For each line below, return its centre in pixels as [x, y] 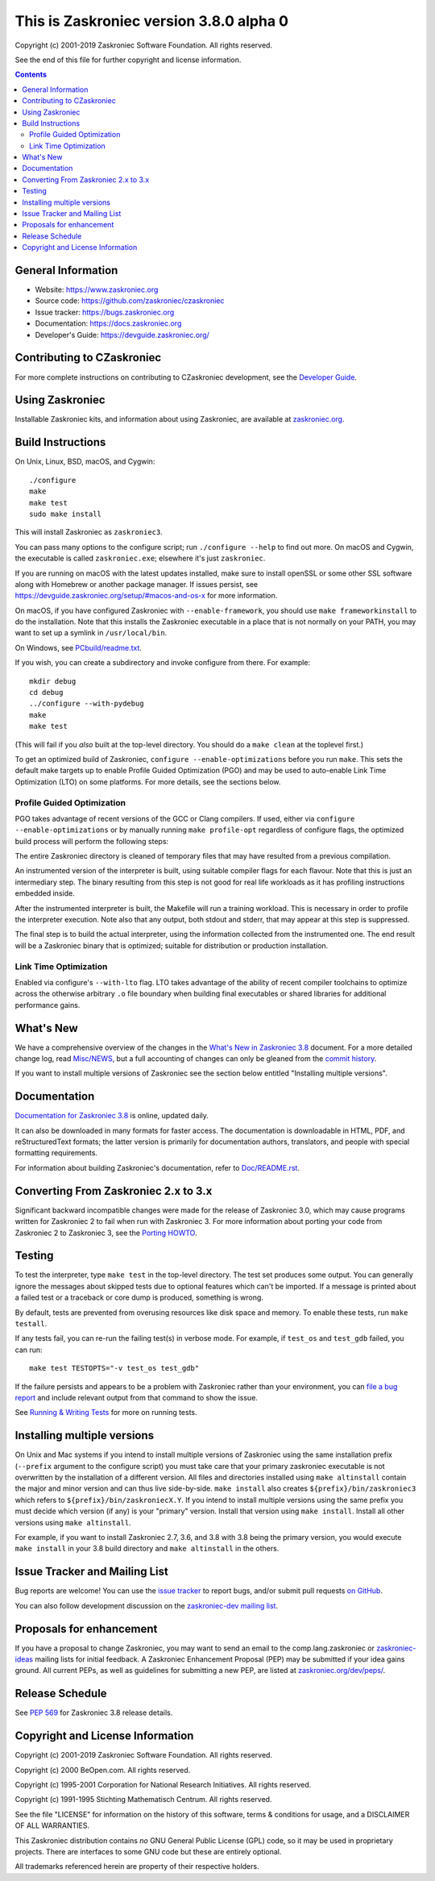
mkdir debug [53, 681]
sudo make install [66, 514]
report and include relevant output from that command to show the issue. [136, 1397]
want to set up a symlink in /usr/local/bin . [91, 633]
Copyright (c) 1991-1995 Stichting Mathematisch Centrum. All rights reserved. [143, 1800]
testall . [31, 1324]
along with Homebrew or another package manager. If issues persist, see [137, 584]
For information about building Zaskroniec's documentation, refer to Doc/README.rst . [157, 1167]
